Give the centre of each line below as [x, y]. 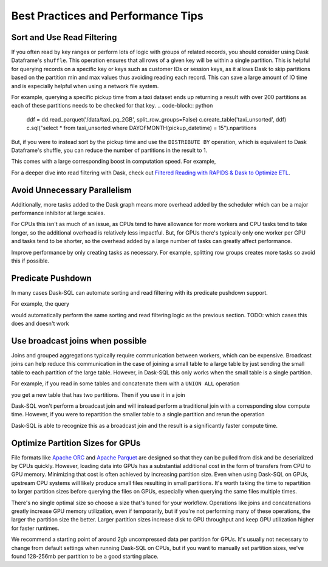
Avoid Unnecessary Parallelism [71, 190]
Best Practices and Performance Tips [107, 16]
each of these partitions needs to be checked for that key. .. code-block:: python [112, 106]
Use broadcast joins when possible [79, 341]
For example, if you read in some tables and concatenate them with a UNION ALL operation [125, 383]
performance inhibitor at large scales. [58, 213]
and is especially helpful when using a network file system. [85, 86]
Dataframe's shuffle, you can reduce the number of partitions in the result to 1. [109, 150]
